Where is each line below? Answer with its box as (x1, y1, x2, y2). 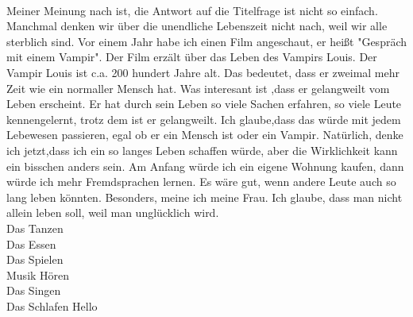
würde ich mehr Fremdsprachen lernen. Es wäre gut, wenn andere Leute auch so (6, 173, 396, 190)
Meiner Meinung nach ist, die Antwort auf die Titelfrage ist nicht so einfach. (6, 2, 378, 18)
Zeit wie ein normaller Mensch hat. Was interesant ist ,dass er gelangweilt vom (6, 79, 390, 96)
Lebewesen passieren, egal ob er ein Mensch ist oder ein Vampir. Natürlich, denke (6, 126, 403, 143)
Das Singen (6, 282, 61, 299)
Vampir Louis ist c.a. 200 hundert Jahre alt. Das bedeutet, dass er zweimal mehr (6, 64, 400, 80)
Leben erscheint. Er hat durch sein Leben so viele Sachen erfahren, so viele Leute (6, 95, 402, 112)
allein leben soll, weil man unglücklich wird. (6, 204, 219, 221)
